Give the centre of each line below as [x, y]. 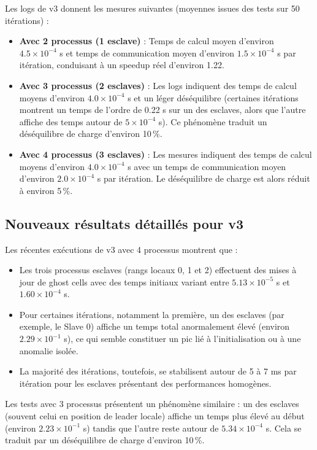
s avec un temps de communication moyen [207, 166]
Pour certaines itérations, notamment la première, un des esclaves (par [152, 314]
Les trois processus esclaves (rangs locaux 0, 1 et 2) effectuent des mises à [158, 270]
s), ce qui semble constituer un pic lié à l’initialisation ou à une [182, 339]
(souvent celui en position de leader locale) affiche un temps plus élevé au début [155, 416]
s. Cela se [284, 428]
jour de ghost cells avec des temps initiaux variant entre [124, 281]
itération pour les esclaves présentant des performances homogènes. [145, 383]
